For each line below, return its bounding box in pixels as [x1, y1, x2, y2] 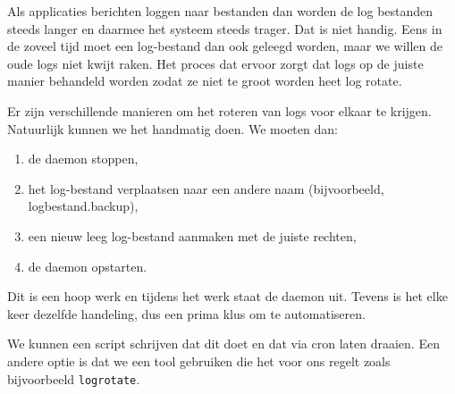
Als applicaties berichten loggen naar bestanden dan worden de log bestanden [7, 2, 434, 20]
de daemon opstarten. [28, 256, 147, 275]
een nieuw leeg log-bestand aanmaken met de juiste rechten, [28, 226, 357, 245]
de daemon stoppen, [28, 149, 139, 168]
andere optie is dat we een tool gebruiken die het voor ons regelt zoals [7, 351, 391, 370]
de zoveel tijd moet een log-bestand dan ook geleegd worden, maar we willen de [7, 37, 442, 55]
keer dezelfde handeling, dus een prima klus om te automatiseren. [7, 304, 366, 323]
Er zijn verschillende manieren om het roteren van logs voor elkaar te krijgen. [7, 101, 432, 120]
